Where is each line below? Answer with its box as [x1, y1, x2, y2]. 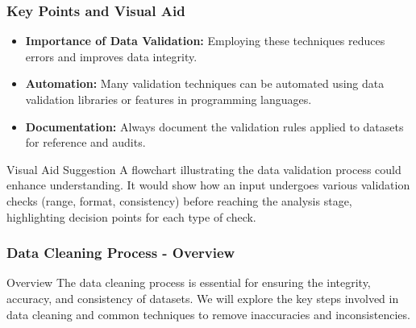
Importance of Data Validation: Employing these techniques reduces [25, 32, 385, 49]
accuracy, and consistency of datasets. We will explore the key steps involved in [6, 289, 399, 306]
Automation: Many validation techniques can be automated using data [25, 75, 385, 92]
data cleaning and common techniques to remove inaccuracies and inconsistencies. [6, 305, 410, 322]
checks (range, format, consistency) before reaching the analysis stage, [6, 192, 352, 209]
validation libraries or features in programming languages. [25, 91, 312, 107]
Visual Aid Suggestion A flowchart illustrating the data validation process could [6, 160, 401, 177]
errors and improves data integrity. [25, 48, 198, 64]
